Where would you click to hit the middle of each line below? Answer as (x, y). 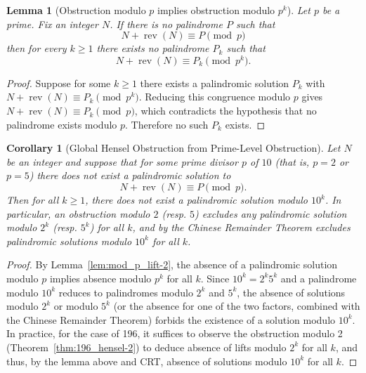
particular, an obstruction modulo (78, 213)
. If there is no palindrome (166, 24)
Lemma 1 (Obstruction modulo (76, 10)
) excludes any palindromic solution (271, 213)
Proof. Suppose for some (59, 83)
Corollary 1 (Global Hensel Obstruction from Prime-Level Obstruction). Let (174, 148)
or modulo (76, 306)
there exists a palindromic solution (215, 83)
